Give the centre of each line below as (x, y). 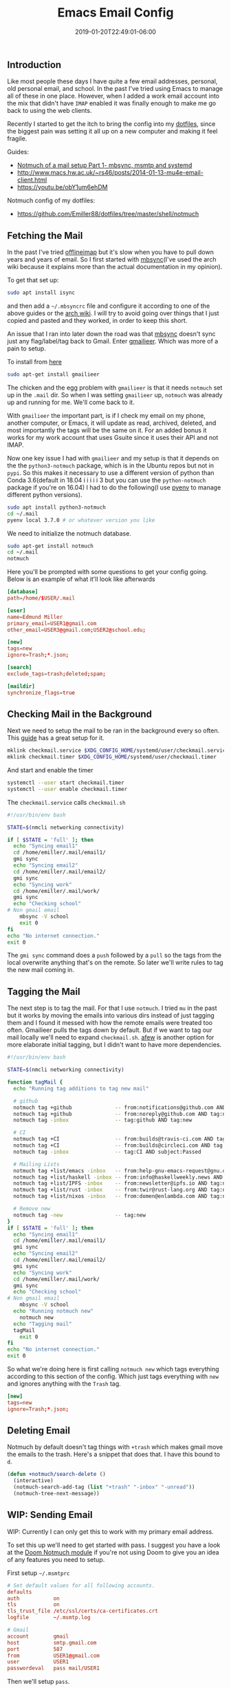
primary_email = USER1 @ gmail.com (52, 623)
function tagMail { (35, 1082)
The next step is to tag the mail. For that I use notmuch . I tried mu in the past (112, 1008)
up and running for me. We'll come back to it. (71, 402)
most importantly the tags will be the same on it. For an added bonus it (107, 430)
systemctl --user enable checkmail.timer (67, 789)
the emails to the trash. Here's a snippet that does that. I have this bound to (113, 1455)
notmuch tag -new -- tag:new (80, 1215)
